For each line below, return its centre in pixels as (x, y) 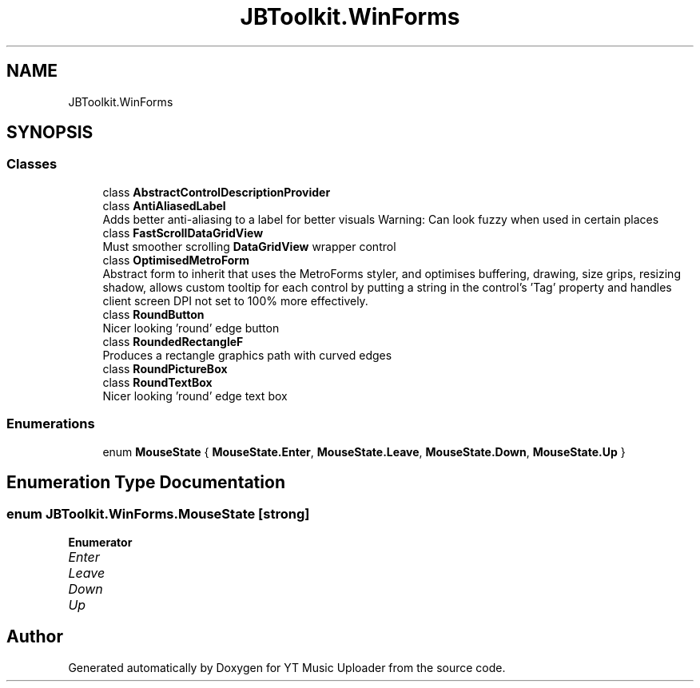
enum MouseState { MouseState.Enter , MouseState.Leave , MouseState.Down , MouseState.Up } (364, 451)
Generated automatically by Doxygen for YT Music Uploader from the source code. (287, 667)
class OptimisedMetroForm (176, 260)
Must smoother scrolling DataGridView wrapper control (249, 246)
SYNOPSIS (50, 133)
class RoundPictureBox (165, 368)
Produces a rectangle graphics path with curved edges (247, 355)
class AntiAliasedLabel (164, 205)
